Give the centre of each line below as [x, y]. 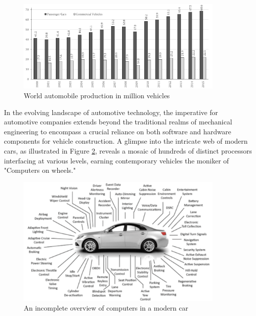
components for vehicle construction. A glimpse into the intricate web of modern [126, 141]
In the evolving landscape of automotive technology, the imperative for [111, 112]
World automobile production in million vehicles [97, 95]
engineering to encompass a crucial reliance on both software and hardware [118, 131]
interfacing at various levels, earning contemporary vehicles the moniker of [117, 160]
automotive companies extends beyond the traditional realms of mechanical [118, 122]
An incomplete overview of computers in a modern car [106, 308]
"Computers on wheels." [40, 170]
